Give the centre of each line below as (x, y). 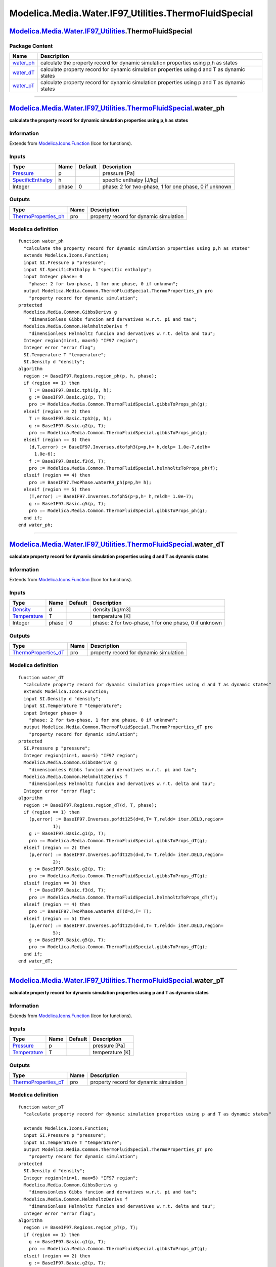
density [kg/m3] (112, 610)
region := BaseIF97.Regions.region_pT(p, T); (81, 1227)
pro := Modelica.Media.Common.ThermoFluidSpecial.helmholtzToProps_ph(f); (123, 468)
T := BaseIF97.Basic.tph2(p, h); (70, 419)
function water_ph (41, 241)
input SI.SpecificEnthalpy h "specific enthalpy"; (87, 269)
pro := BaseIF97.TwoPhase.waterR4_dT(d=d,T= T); (90, 911)
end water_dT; (36, 961)
